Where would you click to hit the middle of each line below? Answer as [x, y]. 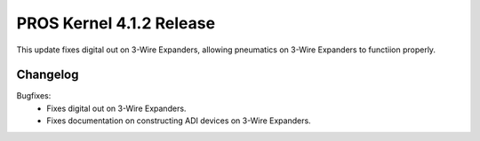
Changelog [48, 75]
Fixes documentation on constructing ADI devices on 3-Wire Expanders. [179, 121]
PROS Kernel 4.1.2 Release [116, 23]
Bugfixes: [34, 96]
